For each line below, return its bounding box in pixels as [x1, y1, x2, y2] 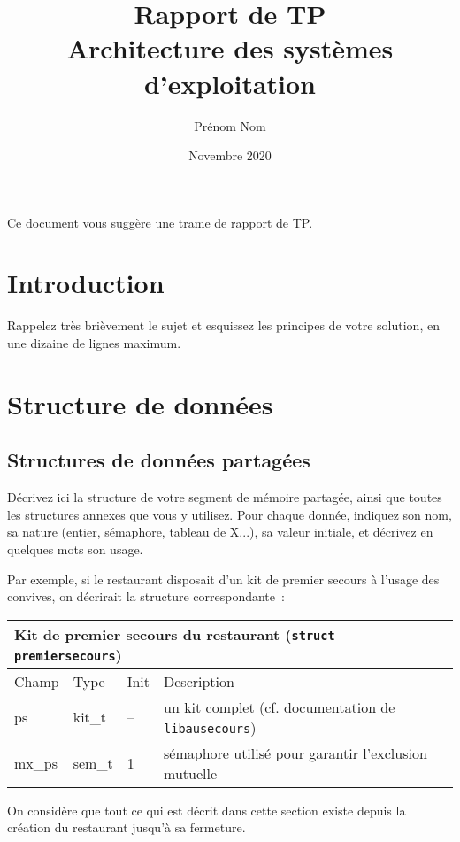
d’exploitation [143, 65, 317, 101]
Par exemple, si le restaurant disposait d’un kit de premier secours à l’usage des [7, 569, 440, 588]
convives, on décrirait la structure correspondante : [7, 587, 285, 606]
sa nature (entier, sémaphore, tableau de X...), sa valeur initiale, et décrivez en [7, 522, 433, 541]
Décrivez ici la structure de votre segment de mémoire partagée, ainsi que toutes [7, 488, 442, 506]
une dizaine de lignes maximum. [7, 334, 181, 351]
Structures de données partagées [7, 446, 310, 474]
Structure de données [7, 385, 273, 421]
